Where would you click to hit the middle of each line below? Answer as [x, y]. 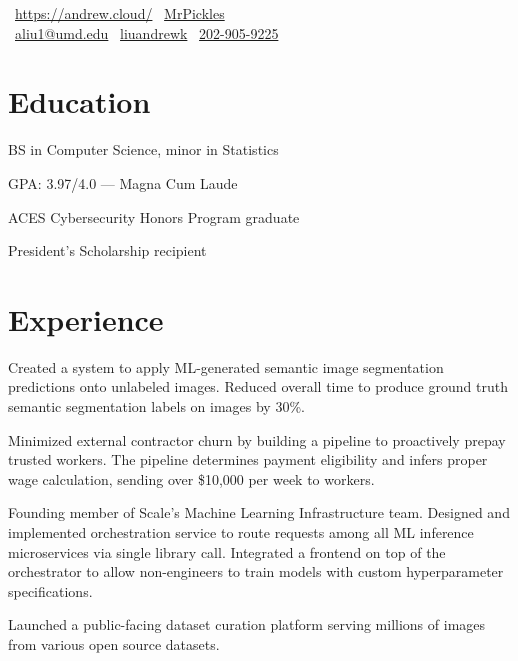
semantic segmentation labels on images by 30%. [156, 406]
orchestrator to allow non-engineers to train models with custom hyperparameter [256, 571]
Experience [86, 318]
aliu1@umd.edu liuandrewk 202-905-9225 [147, 32]
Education [79, 101]
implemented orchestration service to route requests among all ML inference [241, 531]
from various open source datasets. [114, 643]
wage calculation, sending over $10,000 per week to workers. [191, 478]
